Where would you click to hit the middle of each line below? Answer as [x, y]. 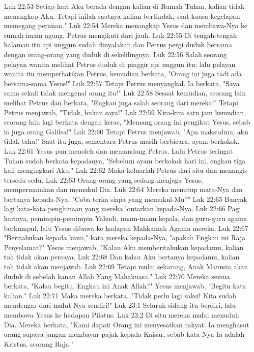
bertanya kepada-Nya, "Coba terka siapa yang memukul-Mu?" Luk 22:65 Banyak [126, 199]
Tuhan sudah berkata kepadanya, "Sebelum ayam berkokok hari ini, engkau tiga [125, 160]
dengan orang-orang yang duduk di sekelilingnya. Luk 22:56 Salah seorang [115, 54]
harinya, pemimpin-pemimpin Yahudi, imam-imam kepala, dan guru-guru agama [126, 218]
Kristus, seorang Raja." [39, 343]
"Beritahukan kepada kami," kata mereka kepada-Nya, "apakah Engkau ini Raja [125, 238]
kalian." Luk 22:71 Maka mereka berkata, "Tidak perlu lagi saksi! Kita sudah [120, 295]
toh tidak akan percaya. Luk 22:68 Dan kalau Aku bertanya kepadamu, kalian [122, 257]
